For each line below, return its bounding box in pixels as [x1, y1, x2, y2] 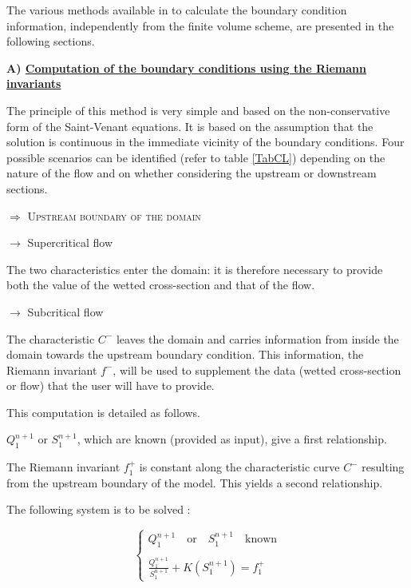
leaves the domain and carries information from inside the [116, 330, 399, 347]
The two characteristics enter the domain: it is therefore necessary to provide [6, 260, 383, 277]
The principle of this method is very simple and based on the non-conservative [6, 101, 390, 118]
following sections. [6, 33, 95, 50]
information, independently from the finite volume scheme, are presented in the [6, 17, 394, 34]
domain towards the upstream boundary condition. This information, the [6, 346, 364, 363]
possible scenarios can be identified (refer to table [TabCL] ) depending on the [6, 149, 385, 165]
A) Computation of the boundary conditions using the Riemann [6, 59, 366, 76]
